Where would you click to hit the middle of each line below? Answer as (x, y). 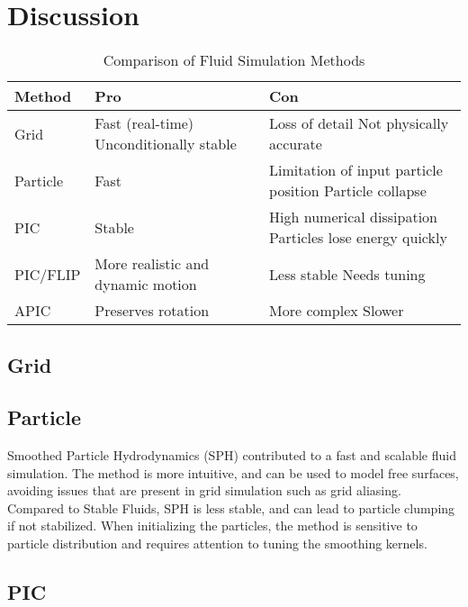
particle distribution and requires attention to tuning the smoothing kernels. (217, 544)
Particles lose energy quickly (358, 238)
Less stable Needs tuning (347, 274)
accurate (296, 144)
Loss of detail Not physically (359, 123)
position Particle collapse (348, 191)
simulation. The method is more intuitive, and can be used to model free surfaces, (233, 472)
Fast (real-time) (144, 123)
